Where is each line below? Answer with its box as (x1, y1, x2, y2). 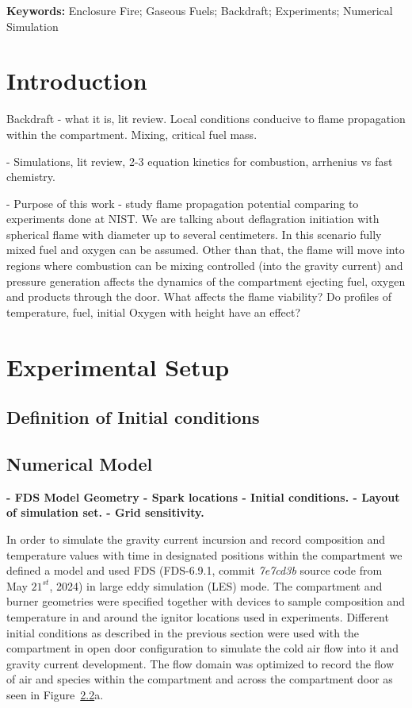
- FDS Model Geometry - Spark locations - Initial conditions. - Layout (6, 488, 400, 505)
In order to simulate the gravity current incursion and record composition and (6, 530, 386, 547)
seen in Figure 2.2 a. (6, 686, 104, 702)
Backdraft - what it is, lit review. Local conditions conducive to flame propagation (6, 110, 406, 127)
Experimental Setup (6, 350, 230, 383)
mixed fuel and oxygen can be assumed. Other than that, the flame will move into (6, 241, 405, 258)
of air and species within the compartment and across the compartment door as (6, 671, 393, 687)
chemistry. (6, 168, 55, 185)
